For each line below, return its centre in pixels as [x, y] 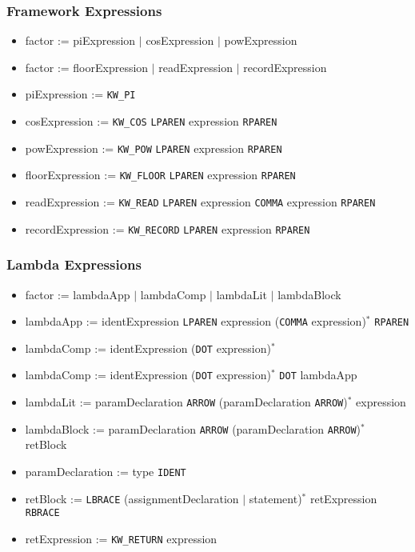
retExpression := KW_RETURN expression [121, 538]
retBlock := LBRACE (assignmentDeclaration [132, 498]
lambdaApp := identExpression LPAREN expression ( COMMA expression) [196, 321]
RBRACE [42, 513]
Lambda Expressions [74, 264]
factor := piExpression [80, 40]
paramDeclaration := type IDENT [106, 472]
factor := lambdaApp [78, 294]
